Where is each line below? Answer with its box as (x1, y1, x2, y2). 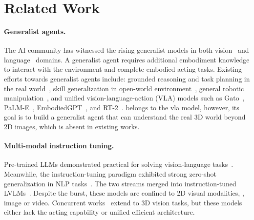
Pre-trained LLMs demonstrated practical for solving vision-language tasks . (4, 159, 233, 169)
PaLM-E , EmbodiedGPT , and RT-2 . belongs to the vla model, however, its (4, 102, 239, 112)
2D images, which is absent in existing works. (4, 121, 140, 131)
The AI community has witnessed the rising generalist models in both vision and (4, 45, 249, 55)
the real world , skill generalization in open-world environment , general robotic (4, 83, 244, 93)
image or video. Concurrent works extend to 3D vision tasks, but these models (4, 197, 242, 207)
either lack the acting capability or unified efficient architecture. (4, 207, 195, 217)
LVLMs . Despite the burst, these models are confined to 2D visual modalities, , (4, 188, 244, 198)
